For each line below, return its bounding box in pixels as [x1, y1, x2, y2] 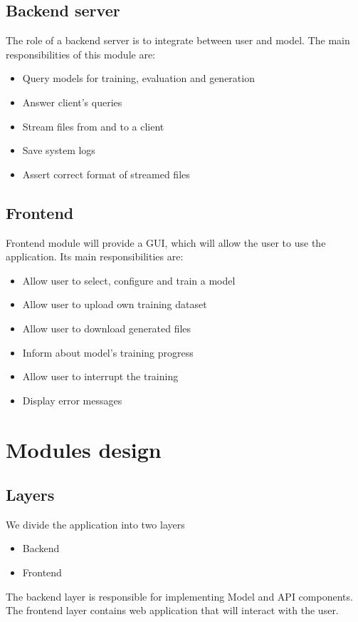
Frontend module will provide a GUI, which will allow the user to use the [6, 235, 326, 250]
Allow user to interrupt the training [22, 369, 179, 384]
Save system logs [22, 143, 95, 158]
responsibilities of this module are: [6, 46, 156, 61]
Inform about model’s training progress [22, 345, 194, 360]
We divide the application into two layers [6, 516, 185, 531]
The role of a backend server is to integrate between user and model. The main [6, 33, 350, 48]
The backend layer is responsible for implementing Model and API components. [6, 588, 353, 603]
